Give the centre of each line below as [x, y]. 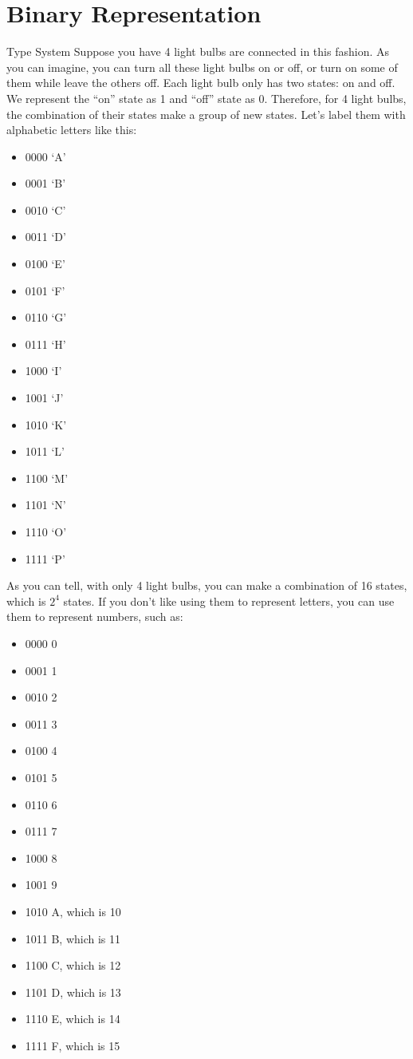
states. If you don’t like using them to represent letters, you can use [229, 601]
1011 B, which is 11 [73, 938]
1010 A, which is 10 [73, 911]
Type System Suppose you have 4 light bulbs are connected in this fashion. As [198, 51]
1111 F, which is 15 [73, 1045]
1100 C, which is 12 [73, 965]
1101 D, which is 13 [73, 992]
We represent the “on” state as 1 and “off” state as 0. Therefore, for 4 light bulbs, [206, 98]
